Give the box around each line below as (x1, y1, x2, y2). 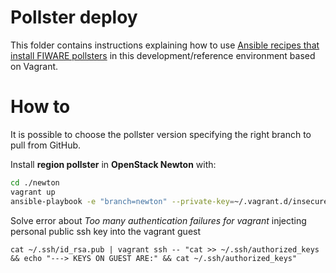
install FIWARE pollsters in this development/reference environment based (10, 49, 316, 61)
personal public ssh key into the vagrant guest (10, 225, 202, 237)
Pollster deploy (10, 6, 138, 29)
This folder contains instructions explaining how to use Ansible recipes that (10, 39, 320, 51)
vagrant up (10, 187, 56, 197)
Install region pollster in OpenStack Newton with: (10, 158, 217, 170)
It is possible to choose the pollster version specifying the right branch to (10, 128, 312, 140)
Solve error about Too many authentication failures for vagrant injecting (10, 214, 307, 226)
